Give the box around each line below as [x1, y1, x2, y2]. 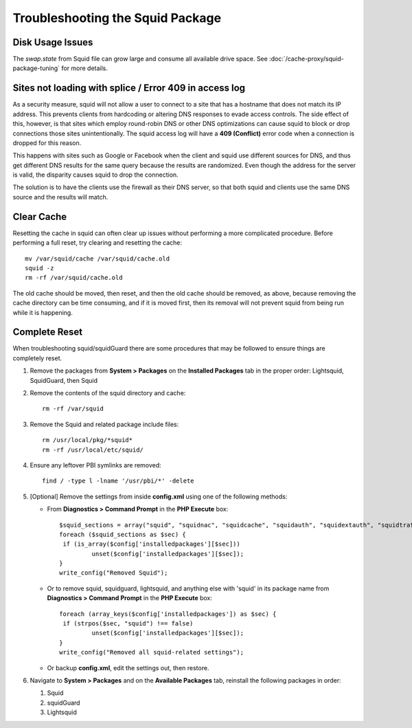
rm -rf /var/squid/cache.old [25, 274, 123, 282]
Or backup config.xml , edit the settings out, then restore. [47, 663, 209, 672]
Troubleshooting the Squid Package [12, 10, 222, 25]
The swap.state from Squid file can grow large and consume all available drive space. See [12, 55, 268, 63]
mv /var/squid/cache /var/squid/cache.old [25, 254, 170, 263]
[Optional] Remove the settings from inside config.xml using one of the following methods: [30, 492, 288, 500]
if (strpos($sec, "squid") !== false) [62, 619, 194, 628]
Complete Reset [12, 327, 82, 338]
